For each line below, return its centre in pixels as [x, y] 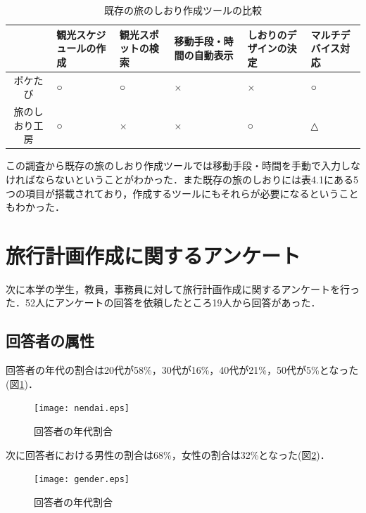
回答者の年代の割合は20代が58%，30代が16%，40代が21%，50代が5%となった [182, 370]
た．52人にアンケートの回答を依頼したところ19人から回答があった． [163, 303]
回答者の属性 [50, 340]
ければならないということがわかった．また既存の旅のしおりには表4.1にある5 [182, 179]
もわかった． [35, 207]
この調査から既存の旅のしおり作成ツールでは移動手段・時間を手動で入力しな [183, 165]
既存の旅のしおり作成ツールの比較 [183, 10]
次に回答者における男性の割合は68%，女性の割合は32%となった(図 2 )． [168, 454]
